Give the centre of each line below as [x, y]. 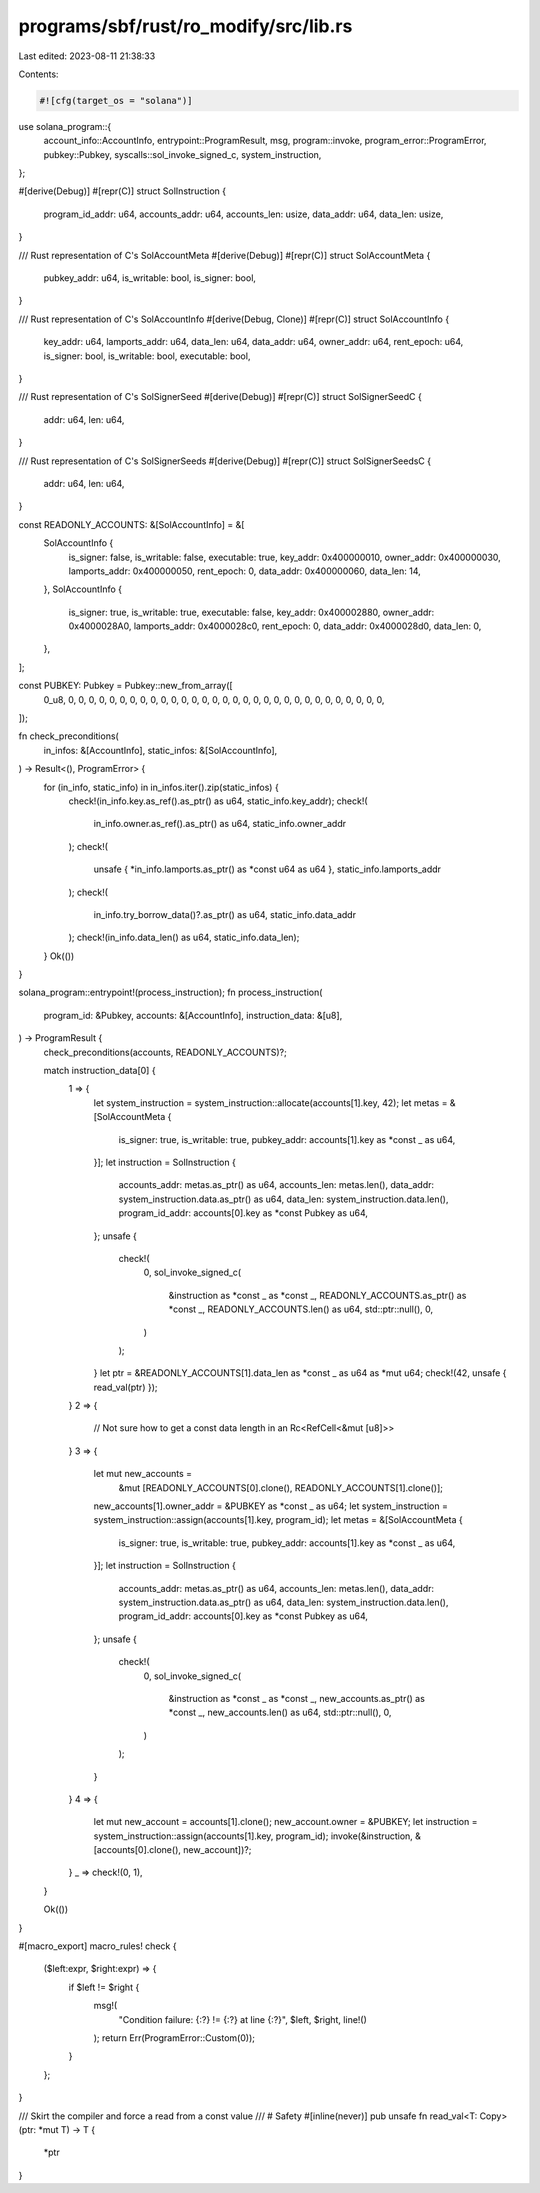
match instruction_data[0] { [99, 1071]
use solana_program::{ [65, 126]
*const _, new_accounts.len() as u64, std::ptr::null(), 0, [280, 1712]
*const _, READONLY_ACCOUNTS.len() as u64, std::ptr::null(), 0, [301, 1309]
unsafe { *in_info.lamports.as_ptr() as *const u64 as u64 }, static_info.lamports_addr [267, 869]
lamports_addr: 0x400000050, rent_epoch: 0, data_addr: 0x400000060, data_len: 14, [245, 571]
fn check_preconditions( [68, 736]
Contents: [38, 74]
